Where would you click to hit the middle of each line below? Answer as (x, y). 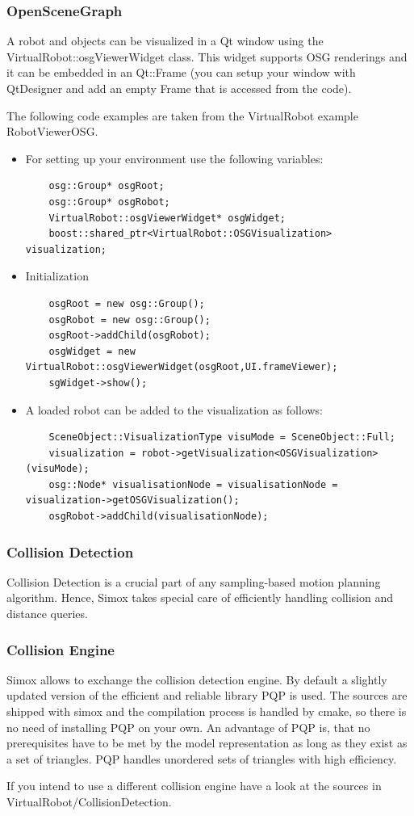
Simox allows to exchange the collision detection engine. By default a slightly (197, 679)
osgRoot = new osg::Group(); (127, 303)
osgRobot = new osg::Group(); (130, 320)
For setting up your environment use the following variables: (174, 158)
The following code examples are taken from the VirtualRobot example (182, 115)
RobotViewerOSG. (52, 131)
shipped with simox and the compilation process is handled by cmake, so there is (207, 711)
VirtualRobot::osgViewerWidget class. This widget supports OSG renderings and (207, 56)
